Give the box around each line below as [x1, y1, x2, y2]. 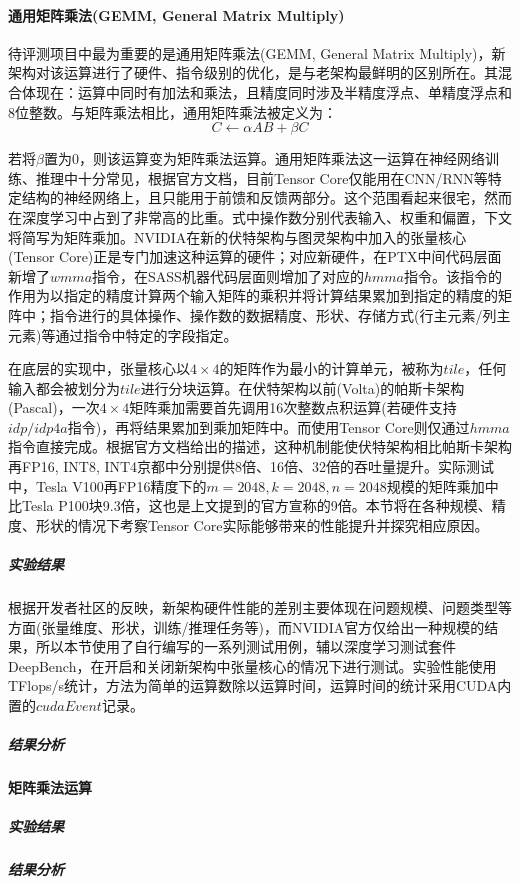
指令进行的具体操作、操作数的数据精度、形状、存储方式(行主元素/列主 [49, 304, 511, 325]
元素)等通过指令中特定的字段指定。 [8, 324, 238, 345]
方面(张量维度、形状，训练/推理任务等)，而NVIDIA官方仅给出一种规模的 [8, 616, 485, 637]
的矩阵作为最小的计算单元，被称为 [219, 358, 444, 379]
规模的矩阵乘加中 [386, 475, 499, 496]
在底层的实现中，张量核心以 [8, 358, 190, 379]
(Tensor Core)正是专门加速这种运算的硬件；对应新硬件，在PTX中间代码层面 [8, 246, 502, 267]
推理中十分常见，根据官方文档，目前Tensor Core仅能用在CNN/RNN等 [35, 167, 488, 188]
